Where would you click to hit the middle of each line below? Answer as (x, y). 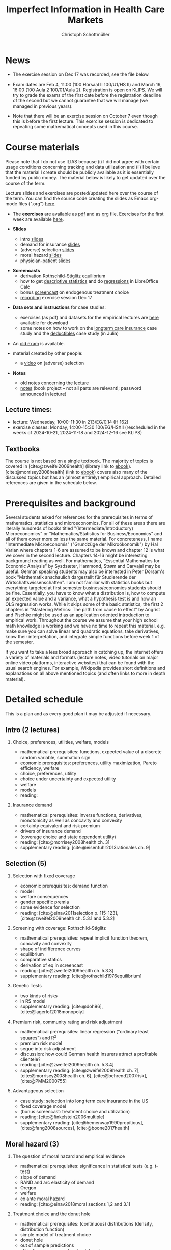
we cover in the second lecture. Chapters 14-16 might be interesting (76, 555)
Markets (85, 20)
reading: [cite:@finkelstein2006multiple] (62, 1117)
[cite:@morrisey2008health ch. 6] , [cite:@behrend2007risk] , (84, 1076)
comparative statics (41, 959)
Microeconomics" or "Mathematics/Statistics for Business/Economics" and (84, 534)
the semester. (20, 642)
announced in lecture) (43, 394)
